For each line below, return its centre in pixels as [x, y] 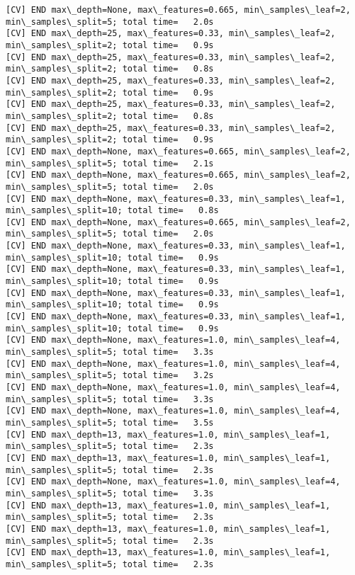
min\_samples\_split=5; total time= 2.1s [110, 163]
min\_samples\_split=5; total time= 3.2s [110, 376]
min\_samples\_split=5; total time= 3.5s [110, 422]
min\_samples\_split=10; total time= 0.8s [112, 211]
